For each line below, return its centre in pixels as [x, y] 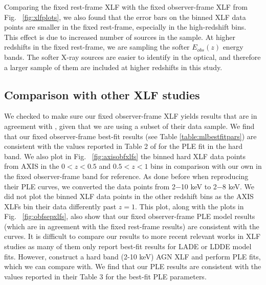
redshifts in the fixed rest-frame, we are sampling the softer [97, 47]
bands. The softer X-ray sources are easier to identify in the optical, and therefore [132, 57]
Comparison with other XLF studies [102, 94]
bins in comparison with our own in [206, 166]
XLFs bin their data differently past [60, 206]
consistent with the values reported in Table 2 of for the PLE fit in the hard [124, 146]
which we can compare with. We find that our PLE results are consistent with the [133, 266]
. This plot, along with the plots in [190, 206]
